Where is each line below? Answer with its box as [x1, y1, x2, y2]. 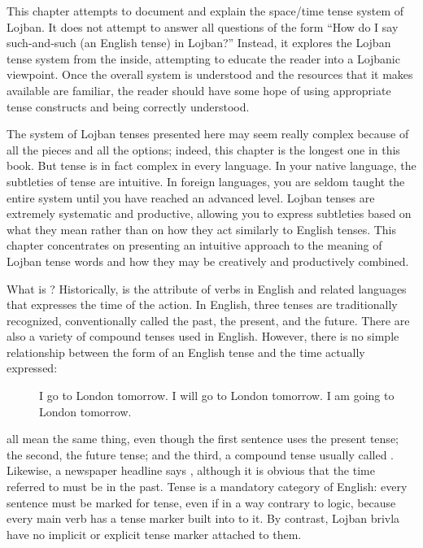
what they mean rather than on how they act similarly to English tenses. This [7, 220, 397, 237]
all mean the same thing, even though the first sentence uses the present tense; [7, 430, 399, 447]
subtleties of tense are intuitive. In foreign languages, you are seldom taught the [7, 172, 405, 189]
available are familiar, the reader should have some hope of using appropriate [7, 81, 391, 98]
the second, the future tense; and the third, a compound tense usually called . [7, 446, 395, 463]
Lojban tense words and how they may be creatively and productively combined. [7, 252, 409, 269]
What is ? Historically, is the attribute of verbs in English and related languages [7, 280, 407, 297]
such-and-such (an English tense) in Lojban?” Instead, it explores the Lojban [7, 34, 391, 51]
